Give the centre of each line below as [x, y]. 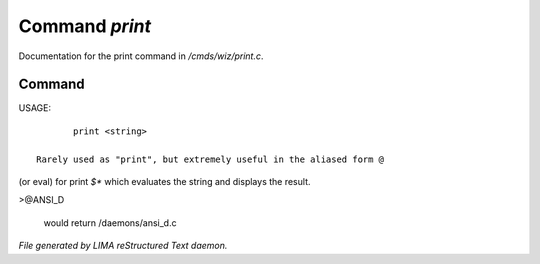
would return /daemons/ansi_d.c [110, 222]
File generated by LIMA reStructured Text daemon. [123, 246]
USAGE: [35, 108]
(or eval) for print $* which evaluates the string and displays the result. [164, 182]
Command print [85, 26]
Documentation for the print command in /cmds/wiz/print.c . [141, 56]
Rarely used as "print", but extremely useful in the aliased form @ [210, 159]
